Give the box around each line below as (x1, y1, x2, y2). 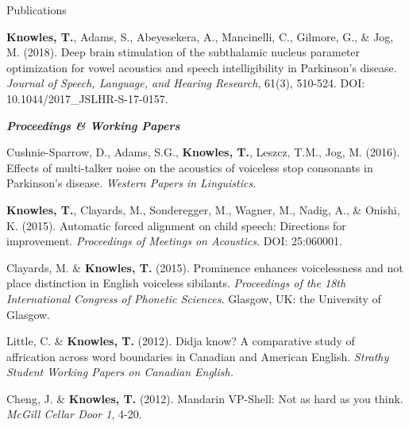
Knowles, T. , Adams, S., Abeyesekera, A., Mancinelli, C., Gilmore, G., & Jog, (6, 28, 394, 44)
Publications (6, 2, 67, 17)
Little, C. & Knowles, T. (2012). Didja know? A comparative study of (6, 333, 355, 349)
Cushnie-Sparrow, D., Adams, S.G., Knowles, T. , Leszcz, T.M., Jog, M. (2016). (6, 144, 400, 160)
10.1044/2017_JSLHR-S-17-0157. (6, 90, 168, 106)
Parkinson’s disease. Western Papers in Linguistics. (6, 175, 257, 191)
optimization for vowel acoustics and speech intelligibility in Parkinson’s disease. (6, 59, 397, 75)
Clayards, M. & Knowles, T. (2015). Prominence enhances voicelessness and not (6, 259, 403, 275)
